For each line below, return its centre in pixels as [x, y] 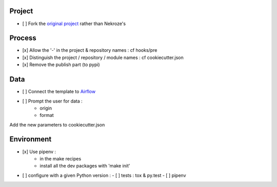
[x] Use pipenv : [39, 152]
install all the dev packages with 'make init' [85, 166]
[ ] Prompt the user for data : [53, 101]
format [47, 115]
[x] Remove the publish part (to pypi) [61, 65]
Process [23, 38]
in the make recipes [61, 158]
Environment [31, 139]
